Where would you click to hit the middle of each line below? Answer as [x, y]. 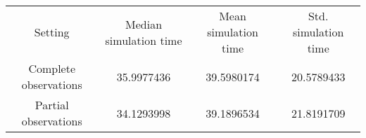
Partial [52, 105]
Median [144, 24]
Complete [52, 68]
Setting [52, 32]
